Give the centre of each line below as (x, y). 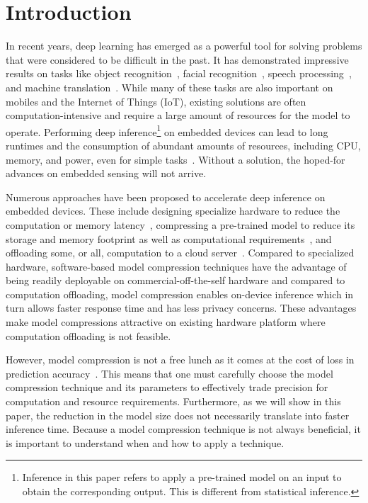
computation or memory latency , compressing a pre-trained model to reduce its (180, 224)
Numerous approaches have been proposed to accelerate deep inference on (166, 197)
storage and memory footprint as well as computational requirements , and (169, 238)
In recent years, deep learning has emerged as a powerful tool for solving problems (184, 46)
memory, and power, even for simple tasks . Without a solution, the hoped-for (176, 159)
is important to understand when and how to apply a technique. (145, 442)
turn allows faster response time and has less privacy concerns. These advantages (181, 308)
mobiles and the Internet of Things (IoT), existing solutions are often (156, 101)
